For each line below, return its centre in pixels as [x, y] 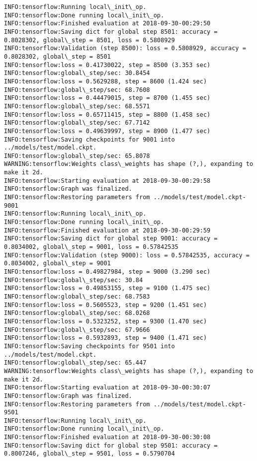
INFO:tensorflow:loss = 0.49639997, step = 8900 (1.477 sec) [107, 131]
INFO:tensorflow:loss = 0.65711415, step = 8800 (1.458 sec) [107, 115]
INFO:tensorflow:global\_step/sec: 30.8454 [77, 73]
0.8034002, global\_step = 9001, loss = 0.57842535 [91, 247]
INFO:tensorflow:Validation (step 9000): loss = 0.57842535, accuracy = [127, 255]
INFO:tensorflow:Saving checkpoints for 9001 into [89, 139]
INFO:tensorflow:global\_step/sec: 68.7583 [77, 296]
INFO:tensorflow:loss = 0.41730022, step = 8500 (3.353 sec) [107, 65]
